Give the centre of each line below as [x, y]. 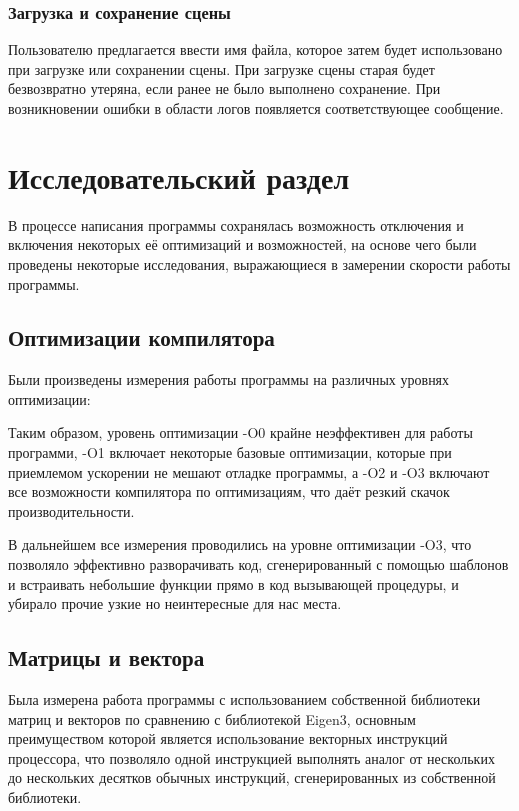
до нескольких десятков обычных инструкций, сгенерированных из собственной [252, 777]
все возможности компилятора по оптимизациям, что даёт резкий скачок [229, 491]
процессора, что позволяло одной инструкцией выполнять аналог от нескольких [251, 757]
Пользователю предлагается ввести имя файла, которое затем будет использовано [255, 49]
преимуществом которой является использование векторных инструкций [228, 738]
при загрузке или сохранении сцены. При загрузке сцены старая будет [221, 68]
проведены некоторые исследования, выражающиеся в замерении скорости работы [259, 263]
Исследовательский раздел [179, 176]
